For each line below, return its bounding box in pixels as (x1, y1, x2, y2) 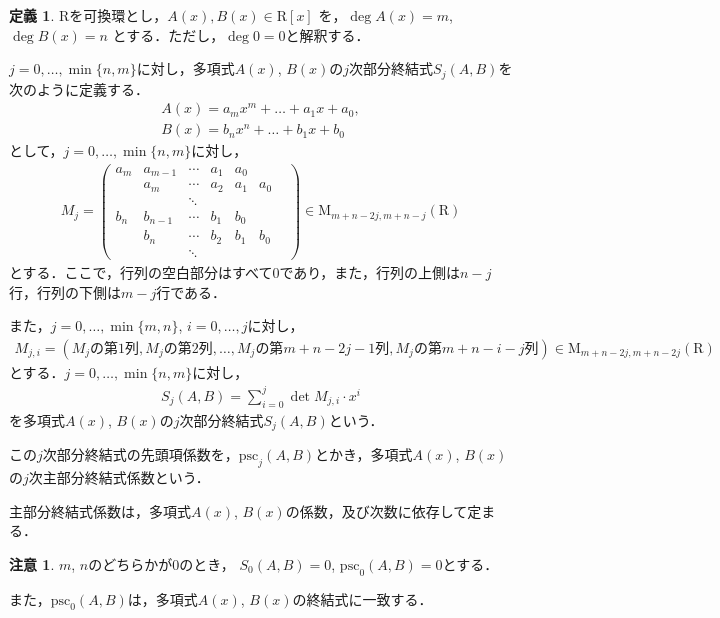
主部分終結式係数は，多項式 (9, 500, 191, 521)
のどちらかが (88, 553, 173, 574)
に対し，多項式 (136, 58, 235, 79)
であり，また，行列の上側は (279, 261, 461, 282)
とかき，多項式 (315, 444, 413, 465)
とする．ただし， (112, 24, 225, 45)
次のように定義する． (9, 78, 149, 99)
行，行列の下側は (9, 281, 121, 302)
